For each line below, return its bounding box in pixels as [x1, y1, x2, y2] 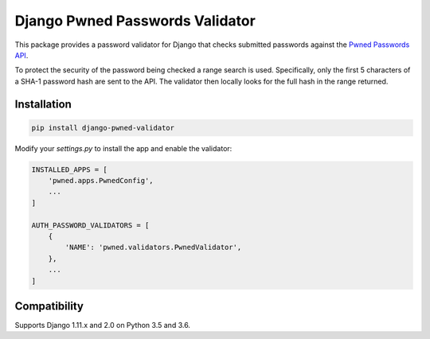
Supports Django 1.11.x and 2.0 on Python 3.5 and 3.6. [14, 321, 191, 330]
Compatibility [14, 299, 84, 313]
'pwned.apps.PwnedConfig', [48, 176, 154, 185]
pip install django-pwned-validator [31, 123, 175, 132]
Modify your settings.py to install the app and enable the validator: [14, 143, 233, 153]
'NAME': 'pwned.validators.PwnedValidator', [64, 243, 242, 252]
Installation [14, 97, 72, 111]
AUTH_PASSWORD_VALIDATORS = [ [31, 220, 150, 230]
